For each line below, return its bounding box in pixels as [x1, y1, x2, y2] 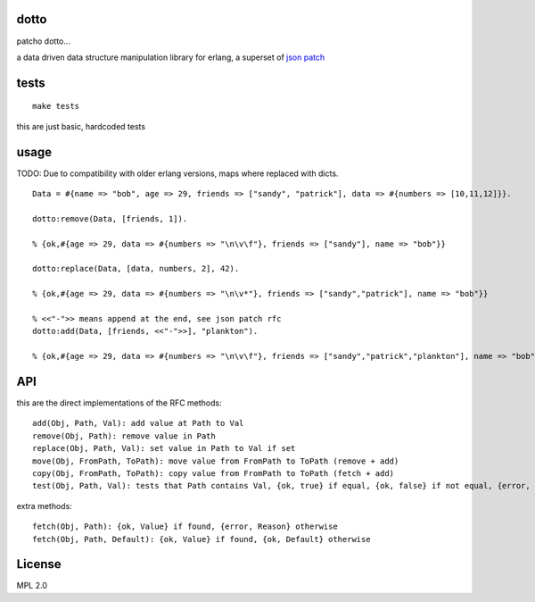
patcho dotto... [16, 36, 71, 46]
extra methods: [16, 500, 73, 511]
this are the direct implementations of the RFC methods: [16, 397, 222, 408]
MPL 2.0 [16, 581, 48, 591]
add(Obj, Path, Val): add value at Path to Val [32, 418, 244, 429]
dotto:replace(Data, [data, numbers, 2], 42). [32, 263, 240, 274]
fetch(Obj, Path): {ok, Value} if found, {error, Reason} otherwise [32, 522, 338, 531]
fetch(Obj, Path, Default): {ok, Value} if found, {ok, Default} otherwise [32, 534, 371, 544]
